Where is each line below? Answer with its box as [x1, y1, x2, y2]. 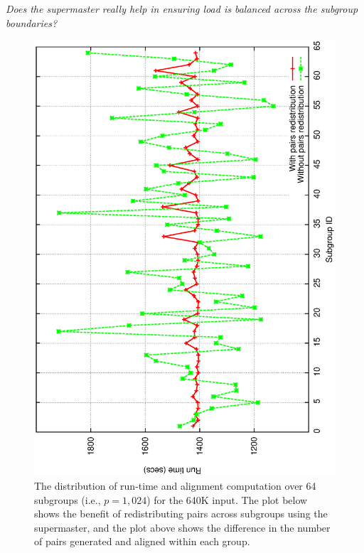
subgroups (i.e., [34, 492, 101, 507]
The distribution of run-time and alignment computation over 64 [34, 478, 316, 493]
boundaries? [6, 15, 58, 30]
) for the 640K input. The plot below [146, 492, 308, 507]
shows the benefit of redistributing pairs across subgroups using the [34, 506, 328, 521]
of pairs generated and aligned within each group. [34, 534, 250, 549]
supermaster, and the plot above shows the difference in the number [34, 520, 331, 535]
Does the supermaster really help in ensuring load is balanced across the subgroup [6, 1, 358, 16]
